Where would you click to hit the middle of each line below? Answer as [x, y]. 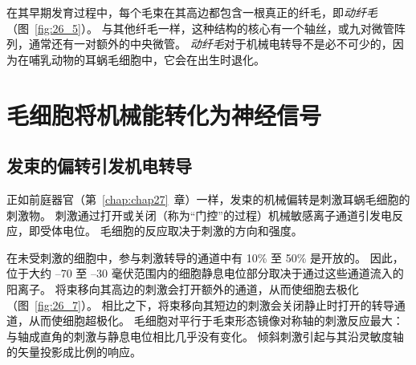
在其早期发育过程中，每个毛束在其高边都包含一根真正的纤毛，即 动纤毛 [192, 12]
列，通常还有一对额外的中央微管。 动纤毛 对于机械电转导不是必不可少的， [200, 44]
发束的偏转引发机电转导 [99, 166]
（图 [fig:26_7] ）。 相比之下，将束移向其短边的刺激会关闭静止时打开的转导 [200, 304]
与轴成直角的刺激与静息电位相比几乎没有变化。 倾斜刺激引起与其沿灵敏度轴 [205, 336]
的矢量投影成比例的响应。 [74, 352]
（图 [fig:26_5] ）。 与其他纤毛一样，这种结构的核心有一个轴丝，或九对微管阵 [206, 28]
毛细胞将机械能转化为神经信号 [164, 114]
